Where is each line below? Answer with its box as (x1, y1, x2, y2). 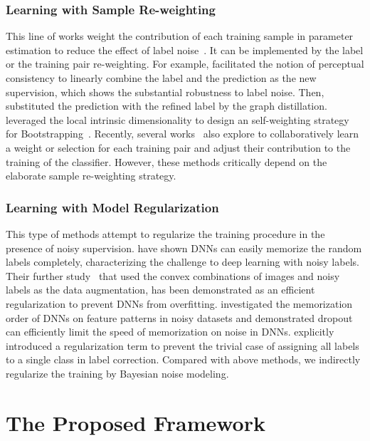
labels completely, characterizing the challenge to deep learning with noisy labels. (6, 254, 359, 269)
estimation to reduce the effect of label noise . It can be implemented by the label (6, 42, 364, 57)
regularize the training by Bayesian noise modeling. (6, 365, 229, 380)
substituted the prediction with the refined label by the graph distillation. (6, 98, 327, 113)
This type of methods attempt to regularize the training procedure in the (6, 226, 325, 241)
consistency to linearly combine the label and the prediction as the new (6, 71, 317, 85)
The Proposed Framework (6, 408, 265, 437)
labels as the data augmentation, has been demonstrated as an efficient (6, 282, 315, 297)
